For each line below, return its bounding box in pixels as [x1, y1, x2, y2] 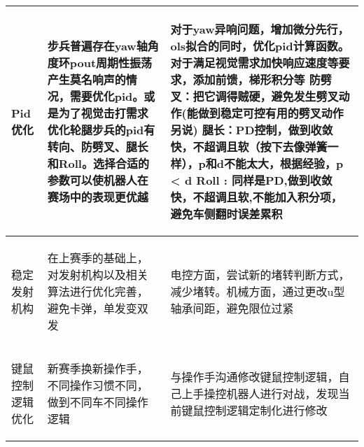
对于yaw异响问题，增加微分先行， [170, 21, 349, 37]
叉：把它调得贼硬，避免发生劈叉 [170, 88, 339, 104]
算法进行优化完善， [47, 283, 148, 299]
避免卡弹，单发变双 [47, 300, 148, 316]
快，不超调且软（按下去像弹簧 [170, 139, 328, 155]
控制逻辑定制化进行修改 [204, 402, 328, 418]
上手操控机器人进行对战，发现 [181, 385, 339, 402]
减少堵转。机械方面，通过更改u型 [170, 283, 345, 299]
